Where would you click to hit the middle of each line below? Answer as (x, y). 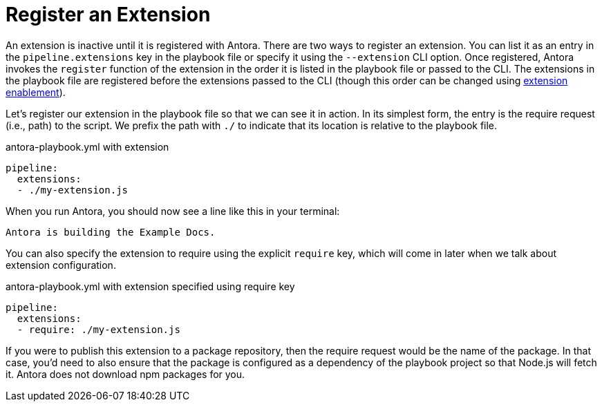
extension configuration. (61, 265)
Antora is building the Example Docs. (111, 232)
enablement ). (36, 92)
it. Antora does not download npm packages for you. (125, 374)
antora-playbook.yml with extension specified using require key (150, 286)
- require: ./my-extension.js (98, 329)
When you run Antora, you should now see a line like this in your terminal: (173, 211)
